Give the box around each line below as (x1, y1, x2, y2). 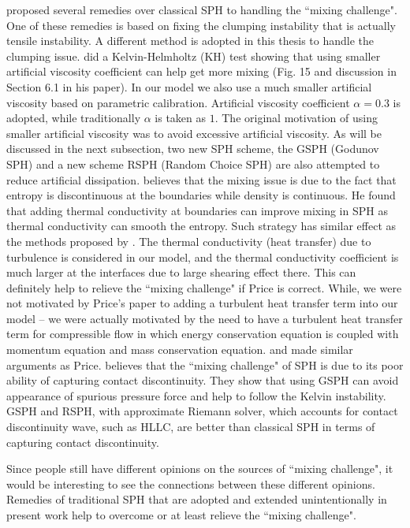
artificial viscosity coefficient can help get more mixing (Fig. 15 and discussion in (6, 63, 397, 80)
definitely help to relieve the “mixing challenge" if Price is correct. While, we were (6, 279, 402, 296)
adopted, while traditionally (6, 110, 141, 126)
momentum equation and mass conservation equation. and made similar (6, 341, 353, 358)
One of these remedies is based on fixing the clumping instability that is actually (6, 17, 397, 33)
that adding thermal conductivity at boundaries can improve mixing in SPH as (6, 202, 388, 218)
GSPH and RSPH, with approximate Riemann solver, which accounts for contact (6, 403, 398, 419)
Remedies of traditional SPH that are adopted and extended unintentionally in (6, 491, 387, 508)
